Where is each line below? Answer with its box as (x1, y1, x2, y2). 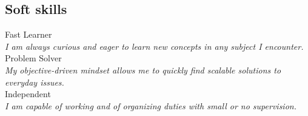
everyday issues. (5, 75, 64, 88)
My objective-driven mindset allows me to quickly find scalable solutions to (5, 63, 281, 76)
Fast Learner (5, 28, 52, 41)
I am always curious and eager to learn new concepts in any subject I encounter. (5, 39, 304, 52)
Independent (5, 87, 51, 100)
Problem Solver (5, 52, 62, 64)
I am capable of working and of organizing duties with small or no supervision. (5, 99, 296, 112)
